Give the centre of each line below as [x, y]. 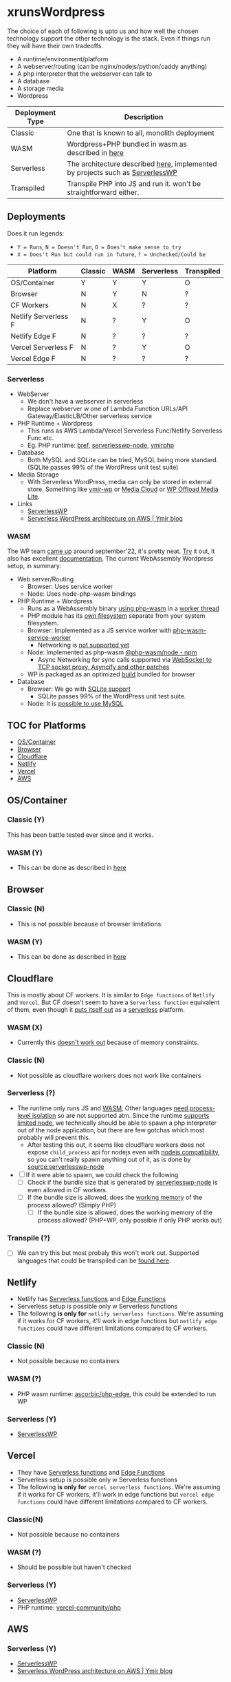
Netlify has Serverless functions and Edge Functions [91, 1299]
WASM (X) [25, 1027]
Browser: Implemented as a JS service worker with [99, 630]
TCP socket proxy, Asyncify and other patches [103, 667]
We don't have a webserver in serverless [85, 402]
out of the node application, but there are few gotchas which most [111, 1130]
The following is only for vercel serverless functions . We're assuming [119, 1487]
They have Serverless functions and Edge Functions [91, 1472]
